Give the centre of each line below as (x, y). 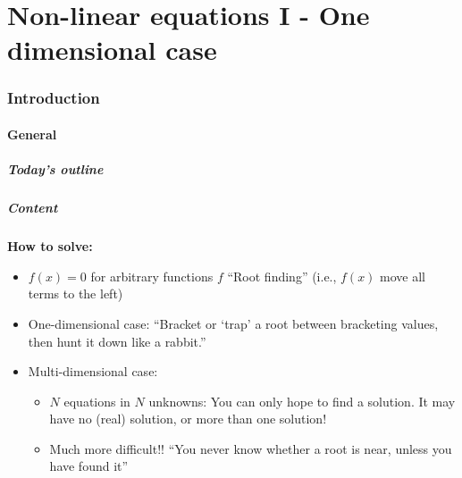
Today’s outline (55, 169)
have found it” (89, 466)
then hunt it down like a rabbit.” (117, 341)
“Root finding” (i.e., (282, 276)
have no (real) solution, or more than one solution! (188, 419)
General (32, 134)
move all (403, 276)
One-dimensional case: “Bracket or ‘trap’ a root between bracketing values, (233, 323)
